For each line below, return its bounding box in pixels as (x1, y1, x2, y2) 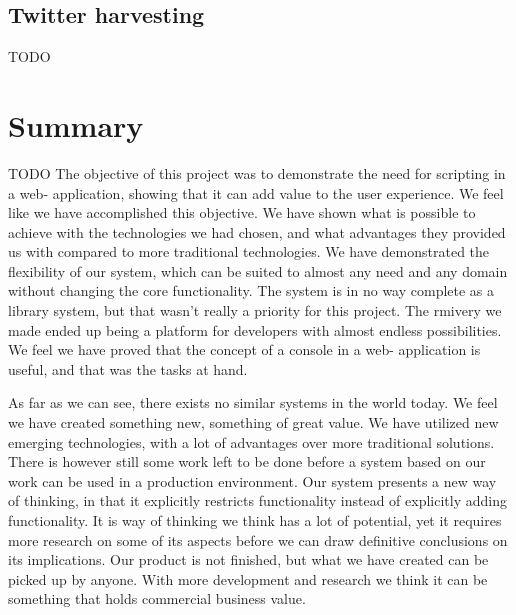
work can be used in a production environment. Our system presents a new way (8, 470, 497, 491)
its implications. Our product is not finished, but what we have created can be (8, 549, 489, 570)
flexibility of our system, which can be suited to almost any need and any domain (8, 260, 508, 281)
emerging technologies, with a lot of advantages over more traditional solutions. (8, 431, 495, 452)
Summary (8, 104, 144, 145)
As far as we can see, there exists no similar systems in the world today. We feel (8, 392, 498, 413)
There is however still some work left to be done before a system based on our (8, 451, 486, 472)
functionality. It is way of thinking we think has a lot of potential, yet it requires (8, 510, 502, 531)
